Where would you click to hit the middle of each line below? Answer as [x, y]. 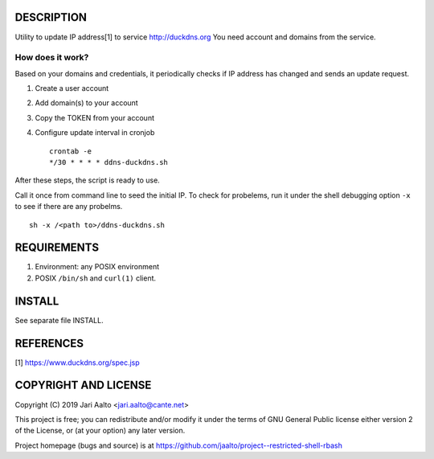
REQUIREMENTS [57, 248]
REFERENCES [49, 343]
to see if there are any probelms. [69, 207]
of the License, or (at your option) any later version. [100, 431]
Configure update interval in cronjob [95, 133]
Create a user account [72, 88]
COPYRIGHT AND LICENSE [83, 385]
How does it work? [52, 58]
